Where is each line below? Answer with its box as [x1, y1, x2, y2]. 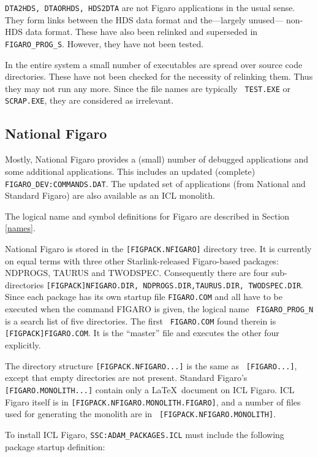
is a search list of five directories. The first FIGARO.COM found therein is [5, 314, 276, 327]
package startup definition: [5, 440, 105, 453]
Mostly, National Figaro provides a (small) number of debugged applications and [5, 153, 308, 166]
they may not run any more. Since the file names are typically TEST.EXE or [5, 82, 290, 94]
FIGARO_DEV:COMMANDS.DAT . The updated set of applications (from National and [5, 177, 306, 190]
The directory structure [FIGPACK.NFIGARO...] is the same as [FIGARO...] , [5, 359, 297, 372]
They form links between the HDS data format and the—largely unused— [5, 13, 284, 26]
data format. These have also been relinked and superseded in [25, 25, 258, 38]
